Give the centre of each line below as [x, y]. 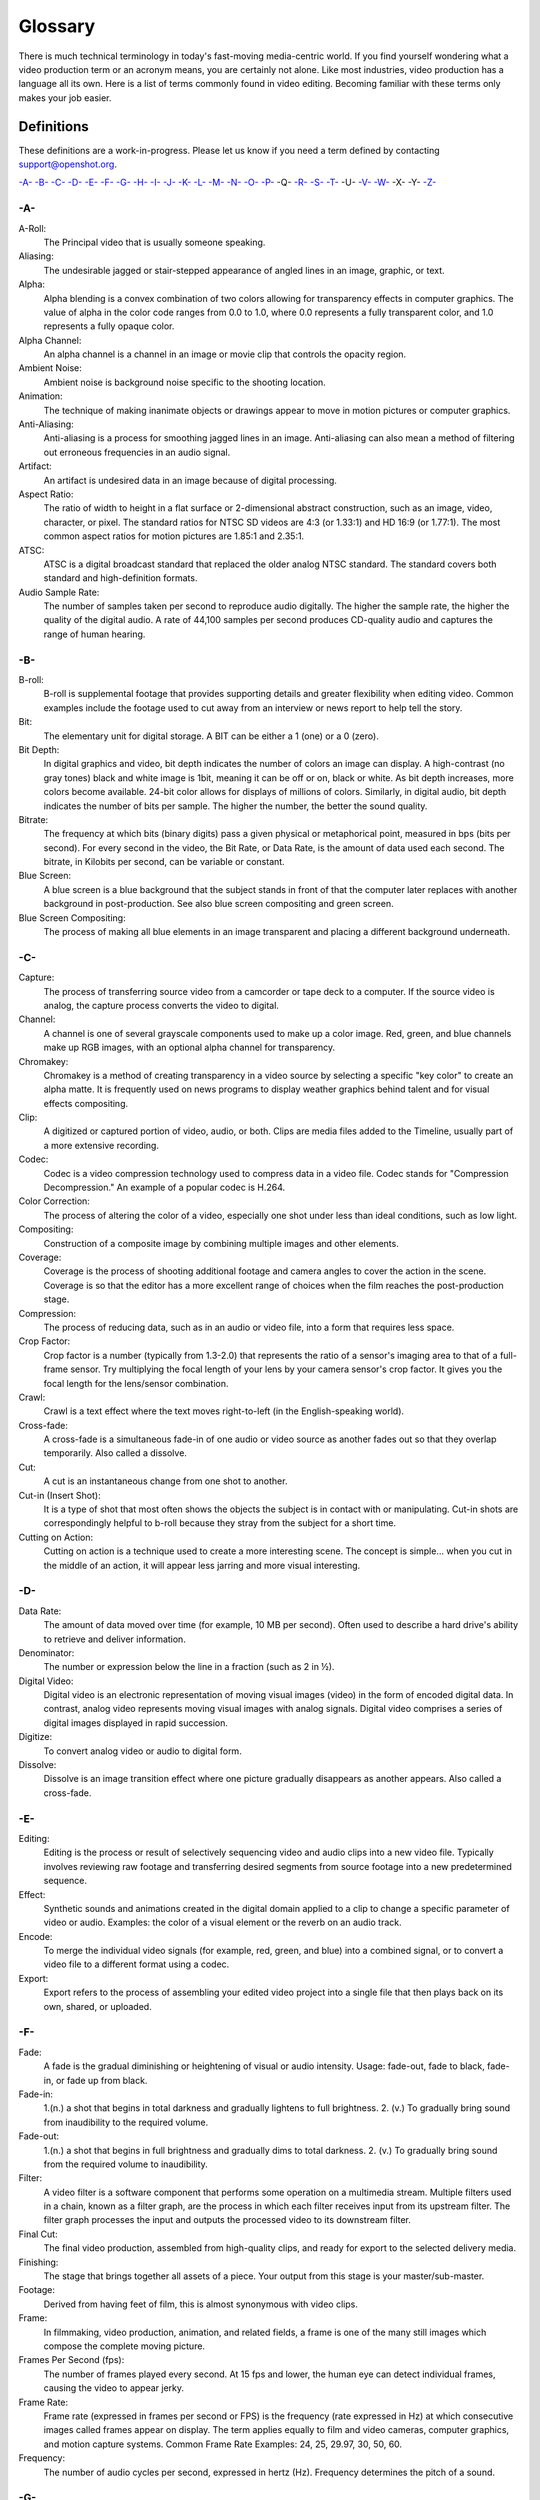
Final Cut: [38, 2234]
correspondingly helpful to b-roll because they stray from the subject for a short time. [220, 1523]
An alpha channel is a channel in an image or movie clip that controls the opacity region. [225, 354]
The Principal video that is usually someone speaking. [154, 242]
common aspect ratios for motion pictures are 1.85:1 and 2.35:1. [174, 536]
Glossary [57, 26]
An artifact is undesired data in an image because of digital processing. [190, 480]
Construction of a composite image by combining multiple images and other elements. [221, 1243]
